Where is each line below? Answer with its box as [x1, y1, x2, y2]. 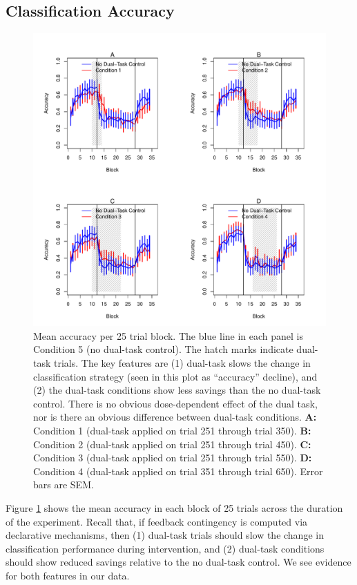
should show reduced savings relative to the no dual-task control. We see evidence [6, 555, 351, 569]
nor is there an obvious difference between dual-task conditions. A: [33, 410, 317, 424]
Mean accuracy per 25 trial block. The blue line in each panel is [33, 328, 304, 343]
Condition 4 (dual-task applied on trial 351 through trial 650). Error [33, 463, 323, 478]
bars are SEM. [33, 477, 94, 492]
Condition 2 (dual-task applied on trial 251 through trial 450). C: [33, 437, 311, 451]
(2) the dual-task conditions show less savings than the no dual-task [33, 383, 321, 397]
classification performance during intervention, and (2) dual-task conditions [6, 541, 325, 555]
